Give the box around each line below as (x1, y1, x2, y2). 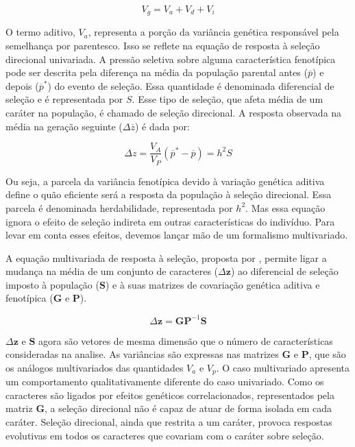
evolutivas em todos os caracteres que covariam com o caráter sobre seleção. (5, 428, 324, 442)
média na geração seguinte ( (5, 119, 123, 133)
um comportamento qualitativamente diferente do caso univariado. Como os (5, 374, 324, 389)
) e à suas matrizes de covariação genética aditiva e (105, 277, 320, 291)
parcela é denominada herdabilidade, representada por (5, 200, 233, 215)
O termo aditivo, (5, 25, 75, 39)
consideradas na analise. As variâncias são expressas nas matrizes (5, 347, 279, 361)
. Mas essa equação (245, 200, 326, 215)
